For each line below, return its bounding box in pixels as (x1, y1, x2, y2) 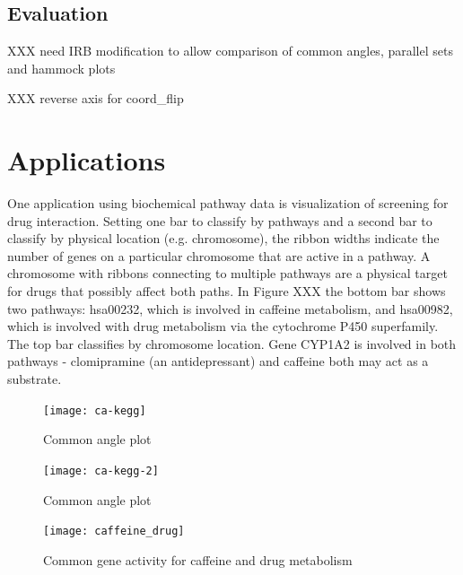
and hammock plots (7, 58, 116, 77)
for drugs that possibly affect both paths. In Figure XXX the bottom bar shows (7, 282, 446, 301)
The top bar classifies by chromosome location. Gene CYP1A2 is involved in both (7, 334, 457, 353)
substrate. (7, 370, 62, 388)
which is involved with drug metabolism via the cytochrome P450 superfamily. (7, 317, 439, 335)
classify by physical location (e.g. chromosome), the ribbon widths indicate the (7, 229, 440, 248)
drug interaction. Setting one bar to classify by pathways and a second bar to (7, 211, 432, 230)
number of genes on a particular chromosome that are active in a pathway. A (7, 246, 431, 265)
